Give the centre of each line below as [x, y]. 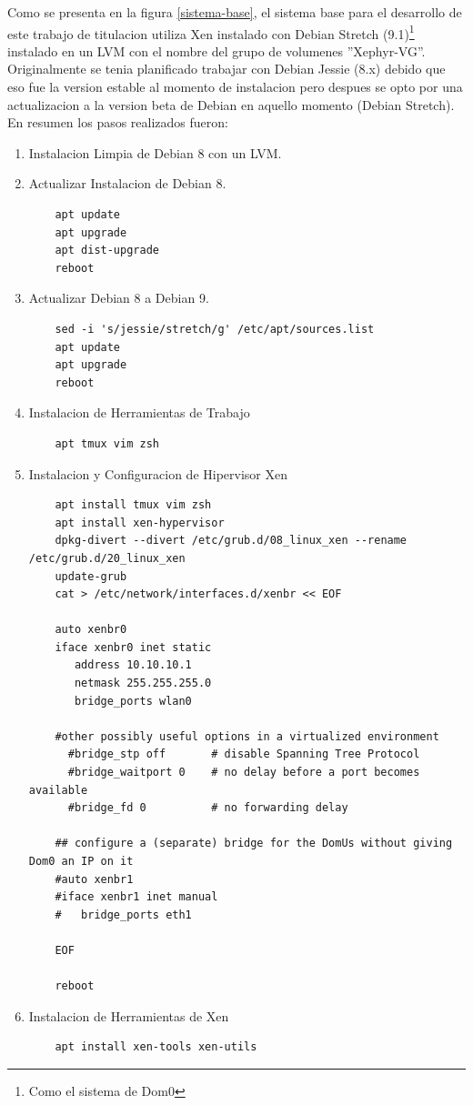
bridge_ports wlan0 [133, 701]
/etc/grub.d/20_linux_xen [107, 558]
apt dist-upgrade [107, 251]
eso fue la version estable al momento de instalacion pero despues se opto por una [235, 87]
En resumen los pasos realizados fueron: [118, 122]
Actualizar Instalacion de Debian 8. [127, 183]
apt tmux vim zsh [107, 443]
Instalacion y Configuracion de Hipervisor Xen [158, 473]
